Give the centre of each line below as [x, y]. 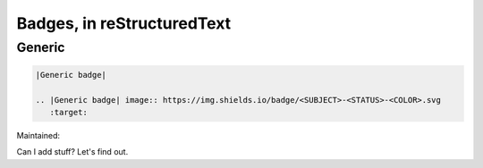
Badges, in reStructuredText [124, 23]
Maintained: [38, 135]
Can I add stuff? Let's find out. [72, 152]
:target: [69, 112]
